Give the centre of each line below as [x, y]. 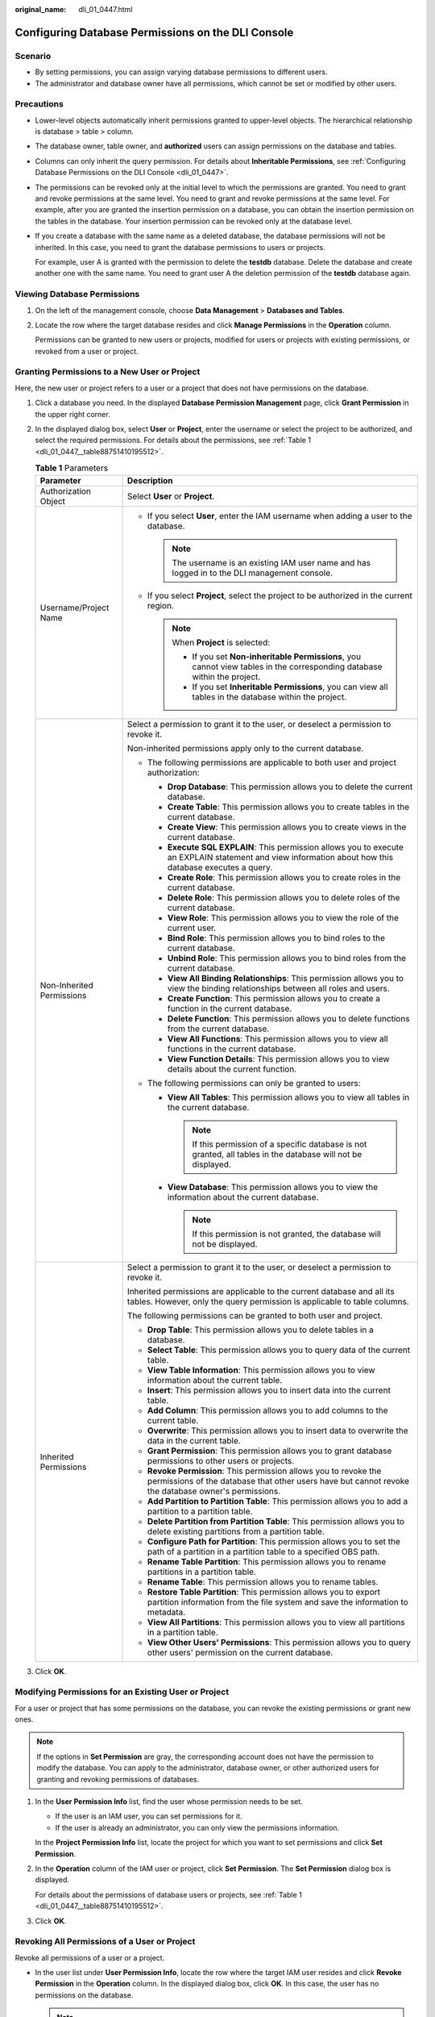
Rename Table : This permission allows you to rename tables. [263, 1581]
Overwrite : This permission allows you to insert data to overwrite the [278, 1430]
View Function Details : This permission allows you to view [278, 1059]
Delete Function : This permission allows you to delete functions [288, 1018]
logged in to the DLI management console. [253, 573]
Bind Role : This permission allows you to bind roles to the [276, 938]
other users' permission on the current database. [240, 1652]
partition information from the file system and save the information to [278, 1601]
